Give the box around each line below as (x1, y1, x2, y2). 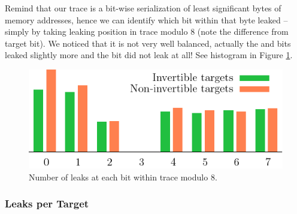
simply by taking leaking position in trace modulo (5, 25, 188, 38)
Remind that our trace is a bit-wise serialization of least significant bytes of (5, 2, 281, 14)
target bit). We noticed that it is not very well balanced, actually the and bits (5, 37, 291, 49)
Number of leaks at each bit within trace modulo (29, 170, 208, 183)
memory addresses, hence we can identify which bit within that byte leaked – (5, 13, 288, 26)
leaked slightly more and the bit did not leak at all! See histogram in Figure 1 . (5, 49, 293, 61)
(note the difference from (197, 25, 289, 38)
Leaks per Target (5, 196, 89, 211)
